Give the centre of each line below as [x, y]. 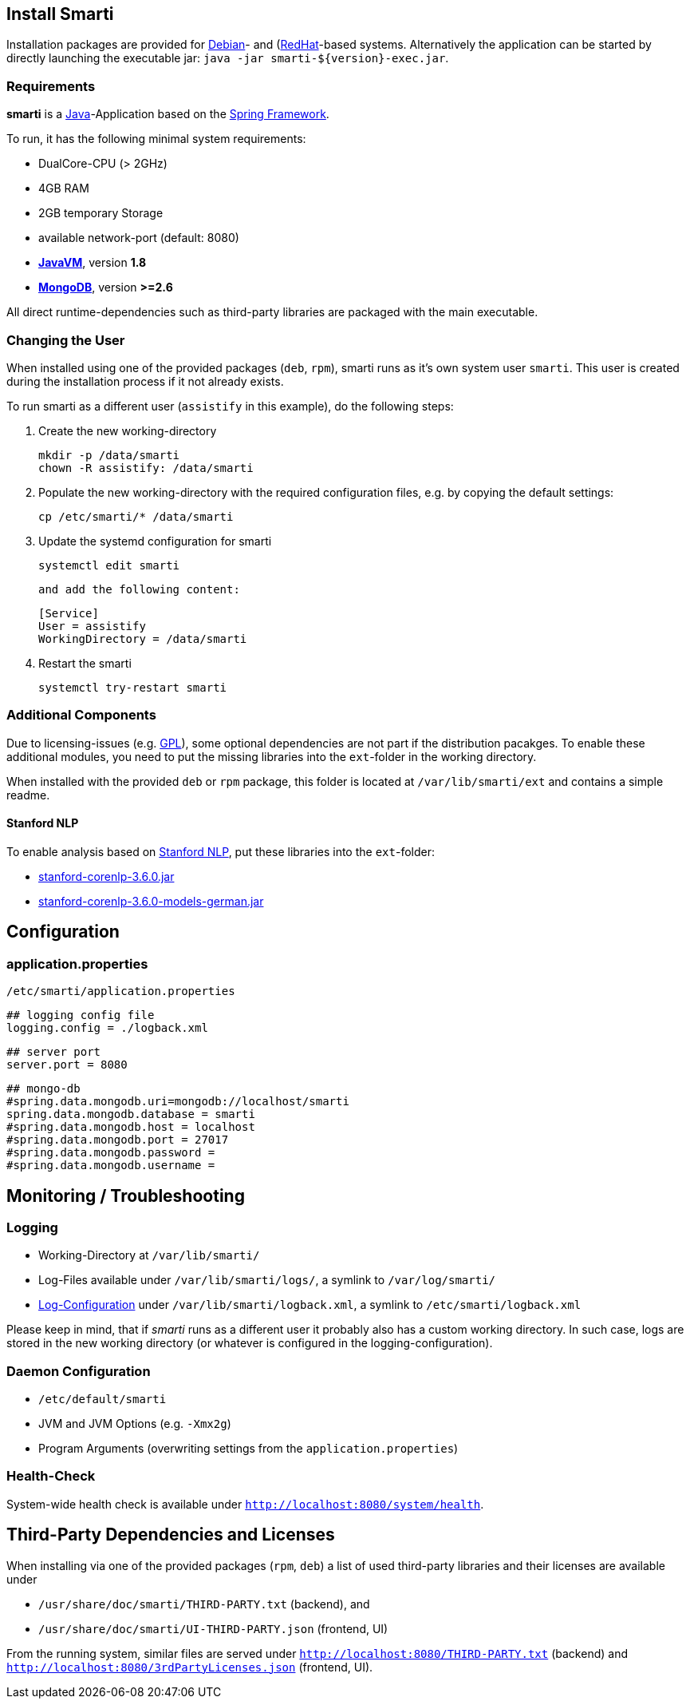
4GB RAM [64, 188]
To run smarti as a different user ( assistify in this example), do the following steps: [230, 406]
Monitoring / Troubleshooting [126, 1195]
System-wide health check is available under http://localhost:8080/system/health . [245, 1504]
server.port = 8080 [67, 1065]
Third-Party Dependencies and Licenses [171, 1535]
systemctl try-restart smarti [133, 687]
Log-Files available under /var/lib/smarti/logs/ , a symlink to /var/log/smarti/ [267, 1280]
